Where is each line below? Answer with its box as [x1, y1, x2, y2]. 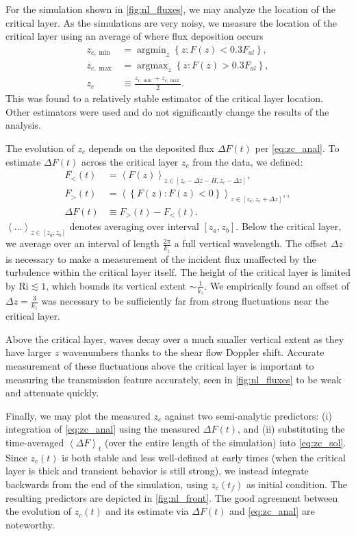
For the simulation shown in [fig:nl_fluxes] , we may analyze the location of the [5, 2, 335, 16]
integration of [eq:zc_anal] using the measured [5, 422, 201, 436]
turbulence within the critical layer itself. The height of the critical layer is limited [5, 265, 351, 279]
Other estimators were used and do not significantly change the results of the [5, 104, 329, 118]
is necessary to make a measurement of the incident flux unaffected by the [5, 251, 316, 266]
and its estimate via [105, 504, 189, 518]
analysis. [5, 118, 41, 132]
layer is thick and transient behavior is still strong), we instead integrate [5, 463, 309, 478]
